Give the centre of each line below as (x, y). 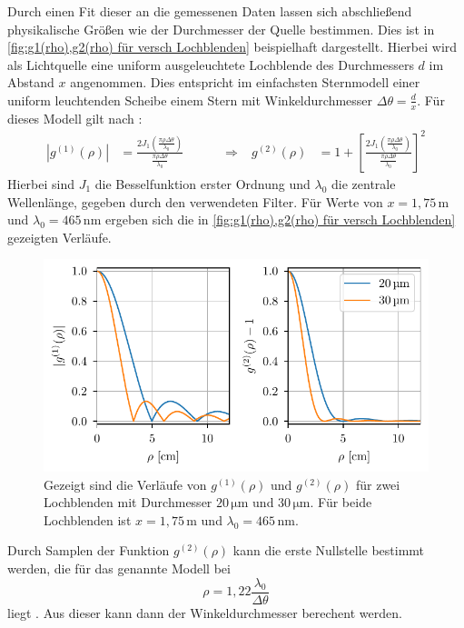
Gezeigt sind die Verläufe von (125, 484)
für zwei (378, 484)
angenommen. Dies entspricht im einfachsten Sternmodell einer (245, 82)
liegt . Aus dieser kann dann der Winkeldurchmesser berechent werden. (205, 612)
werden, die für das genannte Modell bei (119, 568)
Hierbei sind (41, 183)
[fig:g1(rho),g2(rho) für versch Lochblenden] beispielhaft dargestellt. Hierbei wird (232, 47)
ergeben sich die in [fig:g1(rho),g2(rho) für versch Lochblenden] (280, 219)
